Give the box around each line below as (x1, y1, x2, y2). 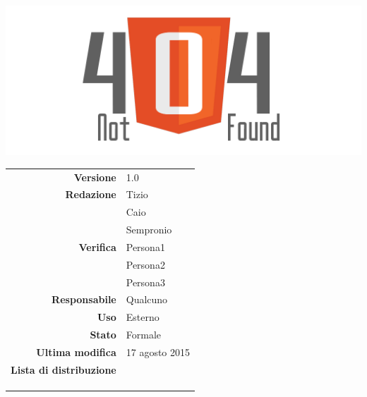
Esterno (126, 310, 160, 324)
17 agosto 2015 (126, 345, 191, 359)
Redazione (65, 187, 116, 202)
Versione (73, 169, 116, 184)
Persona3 (126, 274, 165, 289)
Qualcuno (126, 292, 168, 307)
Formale (126, 327, 161, 342)
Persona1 (126, 239, 165, 254)
